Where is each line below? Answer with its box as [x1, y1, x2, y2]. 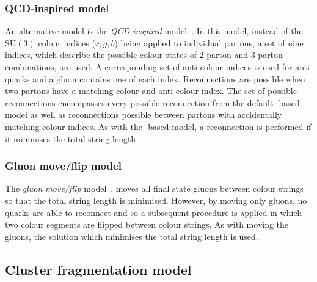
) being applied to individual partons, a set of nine [114, 36, 304, 49]
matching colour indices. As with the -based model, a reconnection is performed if [5, 120, 312, 132]
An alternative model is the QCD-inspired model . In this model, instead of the [5, 24, 303, 37]
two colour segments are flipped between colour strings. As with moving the [5, 218, 289, 231]
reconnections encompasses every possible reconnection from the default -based [5, 96, 300, 109]
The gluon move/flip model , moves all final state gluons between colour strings [5, 182, 304, 195]
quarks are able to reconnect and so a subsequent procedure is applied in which [5, 206, 302, 219]
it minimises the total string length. [5, 132, 139, 145]
